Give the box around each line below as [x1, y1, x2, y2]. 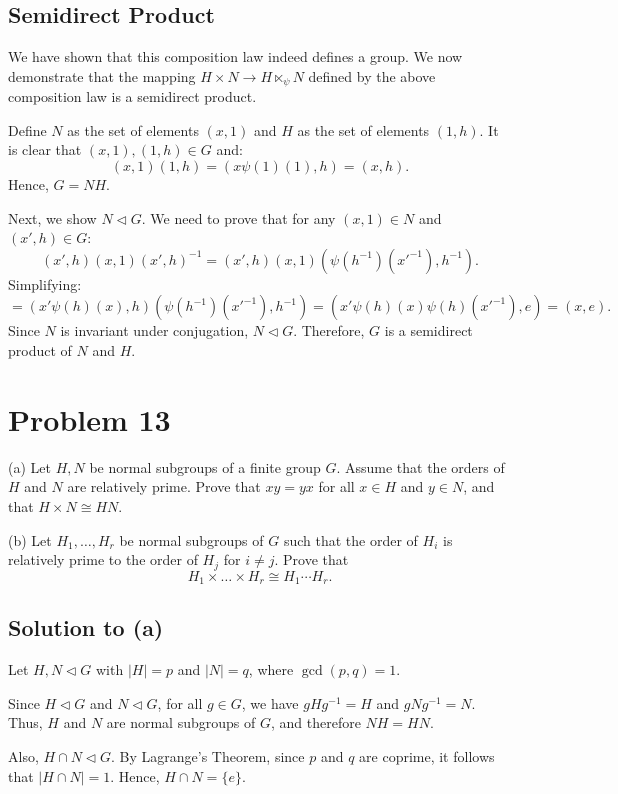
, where [248, 659, 294, 680]
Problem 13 [8, 398, 171, 439]
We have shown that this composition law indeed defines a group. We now [8, 46, 463, 67]
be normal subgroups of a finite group [89, 456, 321, 477]
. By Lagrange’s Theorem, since [111, 745, 305, 766]
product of [8, 340, 72, 360]
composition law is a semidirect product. [8, 86, 257, 107]
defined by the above [308, 65, 436, 86]
